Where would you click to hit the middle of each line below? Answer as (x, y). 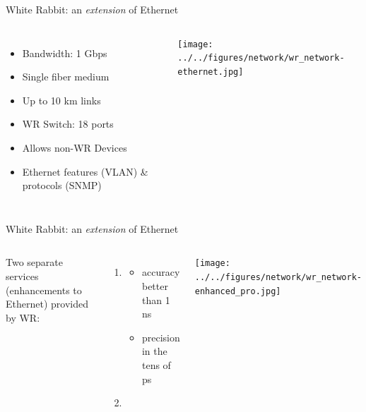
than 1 (156, 299)
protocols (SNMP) (62, 185)
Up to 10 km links (61, 100)
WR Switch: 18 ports (68, 124)
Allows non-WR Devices (75, 147)
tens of (156, 364)
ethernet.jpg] (211, 72)
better (155, 285)
